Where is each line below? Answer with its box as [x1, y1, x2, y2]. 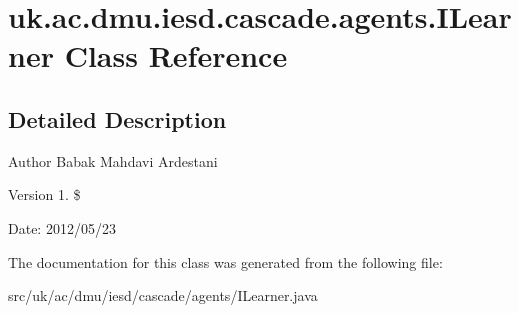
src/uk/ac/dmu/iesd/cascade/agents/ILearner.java [8, 285, 318, 306]
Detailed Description [8, 103, 227, 134]
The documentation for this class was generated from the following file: [8, 251, 443, 272]
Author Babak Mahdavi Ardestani [8, 150, 218, 171]
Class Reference [64, 35, 288, 76]
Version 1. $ [8, 184, 81, 205]
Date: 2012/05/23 [8, 217, 116, 238]
